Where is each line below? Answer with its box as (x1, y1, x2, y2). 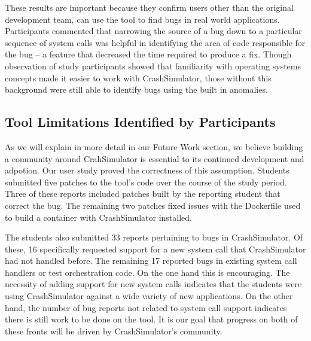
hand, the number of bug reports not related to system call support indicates (5, 301, 287, 313)
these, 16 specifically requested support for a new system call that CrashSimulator (5, 242, 306, 255)
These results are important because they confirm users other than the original (5, 1, 294, 13)
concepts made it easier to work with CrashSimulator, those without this (5, 71, 272, 84)
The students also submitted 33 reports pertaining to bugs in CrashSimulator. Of (5, 231, 303, 243)
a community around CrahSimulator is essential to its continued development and (5, 152, 304, 165)
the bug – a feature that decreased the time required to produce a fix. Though (5, 48, 292, 60)
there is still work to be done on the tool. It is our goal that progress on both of (5, 313, 298, 325)
